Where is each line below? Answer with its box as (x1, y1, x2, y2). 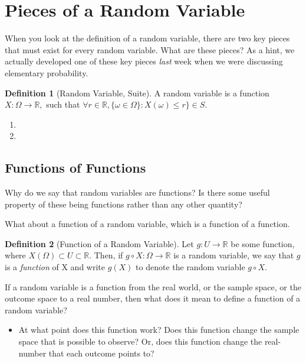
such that (46, 98, 80, 111)
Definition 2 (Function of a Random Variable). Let (5, 237, 194, 249)
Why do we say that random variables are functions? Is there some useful (5, 186, 270, 199)
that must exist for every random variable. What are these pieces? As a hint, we (5, 43, 295, 56)
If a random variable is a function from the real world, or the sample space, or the (5, 280, 301, 293)
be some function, (231, 237, 295, 249)
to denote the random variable (136, 261, 245, 273)
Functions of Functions (5, 158, 146, 177)
